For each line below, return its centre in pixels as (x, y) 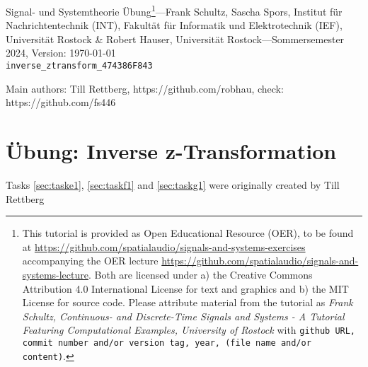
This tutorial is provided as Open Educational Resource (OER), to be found (188, 233)
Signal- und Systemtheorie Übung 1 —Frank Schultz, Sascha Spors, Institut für (174, 10)
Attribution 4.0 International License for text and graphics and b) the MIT (185, 288)
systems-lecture (55, 274)
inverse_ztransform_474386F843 (79, 66)
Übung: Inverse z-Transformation (171, 151)
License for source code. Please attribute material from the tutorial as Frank (188, 302)
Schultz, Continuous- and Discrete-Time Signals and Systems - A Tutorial (183, 316)
